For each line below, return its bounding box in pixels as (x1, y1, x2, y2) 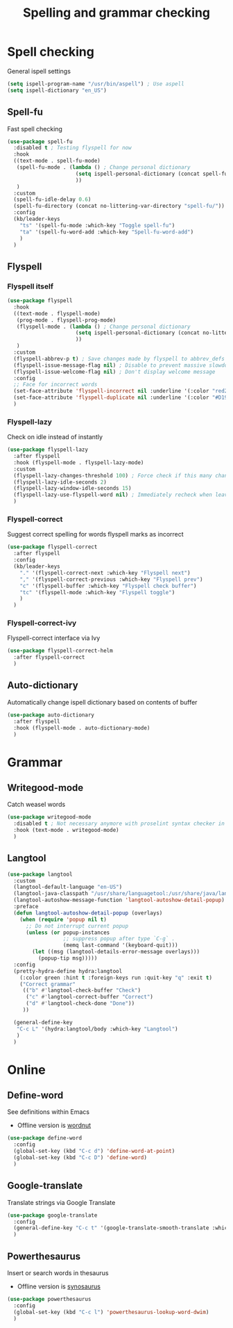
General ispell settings (7, 67, 71, 75)
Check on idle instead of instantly (7, 433, 103, 441)
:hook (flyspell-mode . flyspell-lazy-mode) (13, 459, 144, 466)
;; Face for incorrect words (13, 381, 98, 388)
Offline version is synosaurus (17, 1282, 101, 1290)
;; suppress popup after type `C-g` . (62, 935, 175, 942)
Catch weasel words (7, 801, 66, 809)
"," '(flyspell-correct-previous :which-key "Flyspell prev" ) (19, 575, 203, 583)
